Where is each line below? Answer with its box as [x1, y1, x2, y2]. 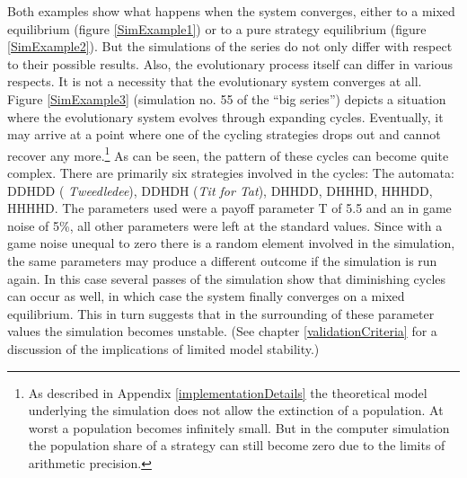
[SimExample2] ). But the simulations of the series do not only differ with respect [7, 37, 453, 56]
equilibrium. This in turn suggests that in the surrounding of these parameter [7, 304, 435, 323]
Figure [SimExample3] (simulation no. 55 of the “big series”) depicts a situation [7, 89, 446, 108]
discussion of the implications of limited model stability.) [7, 339, 320, 358]
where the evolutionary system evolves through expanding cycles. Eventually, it [7, 107, 444, 126]
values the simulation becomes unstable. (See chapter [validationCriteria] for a [7, 322, 437, 341]
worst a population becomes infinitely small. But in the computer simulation [28, 418, 450, 437]
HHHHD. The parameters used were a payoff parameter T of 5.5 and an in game [7, 199, 452, 217]
